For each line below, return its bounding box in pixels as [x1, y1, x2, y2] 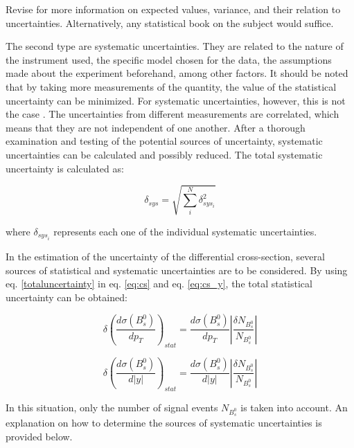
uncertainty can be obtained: [6, 289, 127, 304]
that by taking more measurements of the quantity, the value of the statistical [6, 79, 337, 93]
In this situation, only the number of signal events [6, 400, 218, 414]
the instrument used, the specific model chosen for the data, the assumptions [6, 52, 332, 66]
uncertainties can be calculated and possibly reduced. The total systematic [6, 147, 323, 161]
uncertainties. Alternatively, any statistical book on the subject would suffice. [6, 15, 334, 30]
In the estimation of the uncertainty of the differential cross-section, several [6, 249, 325, 264]
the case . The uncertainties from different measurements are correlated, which [6, 107, 339, 121]
